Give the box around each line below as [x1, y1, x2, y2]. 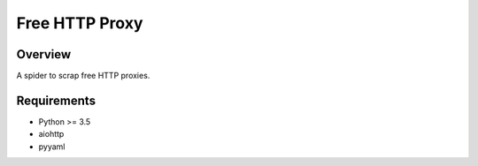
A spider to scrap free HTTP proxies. [16, 71, 150, 81]
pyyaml [38, 141, 66, 152]
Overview [16, 47, 72, 62]
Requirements [16, 93, 96, 108]
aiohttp [38, 129, 65, 140]
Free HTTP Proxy [16, 13, 143, 33]
